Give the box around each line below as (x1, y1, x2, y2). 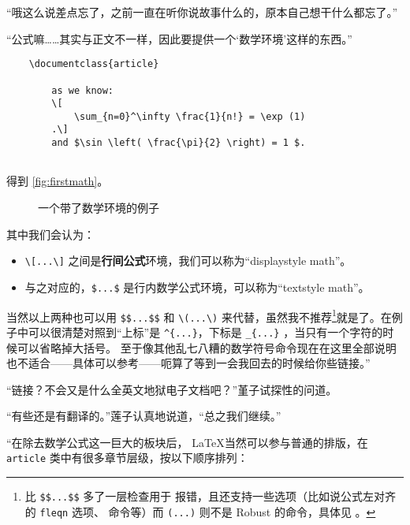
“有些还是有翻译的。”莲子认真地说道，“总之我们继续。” (6, 408, 281, 424)
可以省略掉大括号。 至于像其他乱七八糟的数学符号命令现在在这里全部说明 (17, 339, 397, 356)
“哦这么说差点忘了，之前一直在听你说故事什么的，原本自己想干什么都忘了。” (6, 4, 398, 20)
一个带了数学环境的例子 (38, 199, 159, 216)
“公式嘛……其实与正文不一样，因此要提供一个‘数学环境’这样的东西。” (6, 30, 352, 47)
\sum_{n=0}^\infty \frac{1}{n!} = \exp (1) (73, 110, 306, 122)
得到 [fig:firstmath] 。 (6, 173, 109, 189)
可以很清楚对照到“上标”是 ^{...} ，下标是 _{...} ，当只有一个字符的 (28, 323, 383, 340)
